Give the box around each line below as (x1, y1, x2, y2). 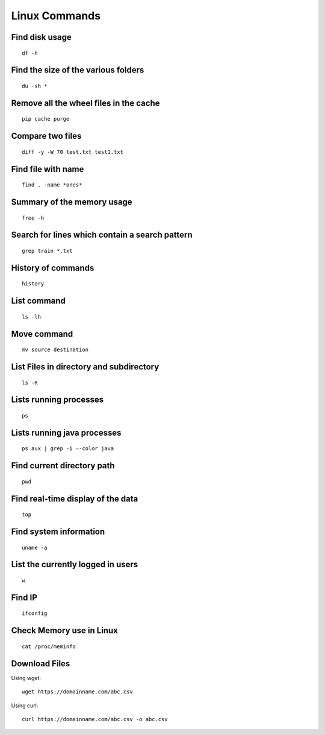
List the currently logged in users (11, 559, 138, 570)
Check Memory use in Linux (11, 625, 119, 636)
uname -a (22, 544, 48, 551)
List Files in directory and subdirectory (11, 362, 159, 372)
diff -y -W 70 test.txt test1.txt (22, 148, 123, 155)
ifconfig (22, 610, 48, 617)
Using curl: (11, 702, 39, 709)
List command (11, 296, 66, 306)
